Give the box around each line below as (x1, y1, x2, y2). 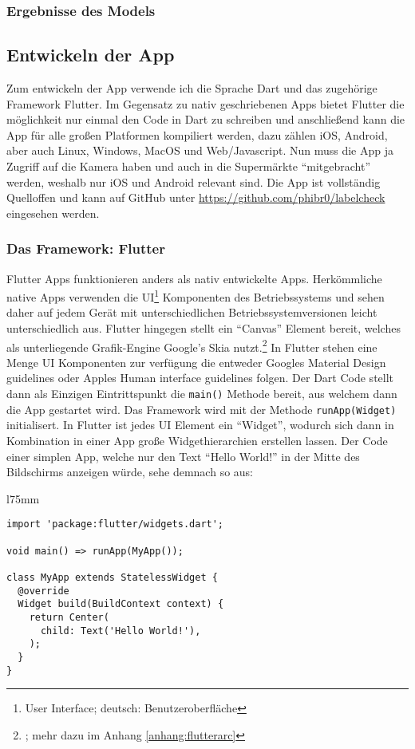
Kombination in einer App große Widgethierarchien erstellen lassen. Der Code (6, 432, 388, 448)
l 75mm (6, 490, 40, 507)
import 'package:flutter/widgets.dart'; (6, 518, 224, 530)
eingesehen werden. (6, 204, 100, 221)
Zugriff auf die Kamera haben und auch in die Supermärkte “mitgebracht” (6, 158, 371, 175)
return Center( (29, 611, 109, 623)
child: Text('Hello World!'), (40, 625, 201, 637)
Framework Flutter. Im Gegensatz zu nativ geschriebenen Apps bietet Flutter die (6, 95, 405, 112)
